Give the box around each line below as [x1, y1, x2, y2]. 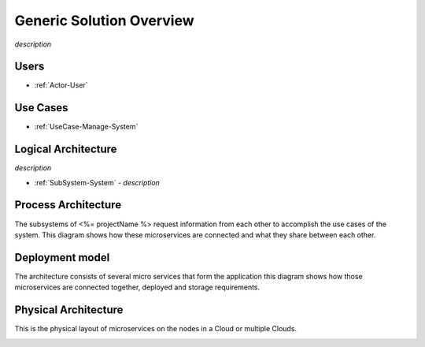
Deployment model [14, 251, 110, 264]
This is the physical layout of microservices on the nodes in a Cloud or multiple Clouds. [14, 324, 297, 334]
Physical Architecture [14, 304, 124, 317]
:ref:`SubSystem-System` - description [34, 177, 161, 187]
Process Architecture [14, 198, 122, 212]
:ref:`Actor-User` [34, 80, 88, 90]
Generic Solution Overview [14, 12, 194, 29]
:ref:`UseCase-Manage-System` [34, 122, 139, 132]
